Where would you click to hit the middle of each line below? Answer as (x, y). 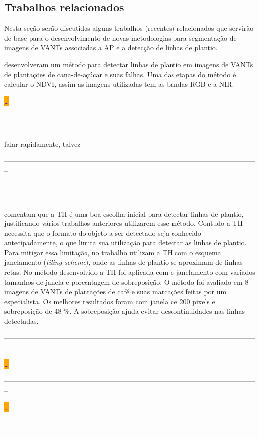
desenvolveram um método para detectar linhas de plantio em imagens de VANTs (129, 64)
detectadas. (22, 321)
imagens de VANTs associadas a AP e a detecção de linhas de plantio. (111, 48)
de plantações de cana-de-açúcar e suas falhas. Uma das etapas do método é (120, 74)
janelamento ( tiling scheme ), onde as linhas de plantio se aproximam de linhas (124, 262)
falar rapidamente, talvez (43, 144)
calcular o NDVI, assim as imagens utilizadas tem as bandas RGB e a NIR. (119, 84)
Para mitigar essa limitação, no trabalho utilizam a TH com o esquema (113, 252)
